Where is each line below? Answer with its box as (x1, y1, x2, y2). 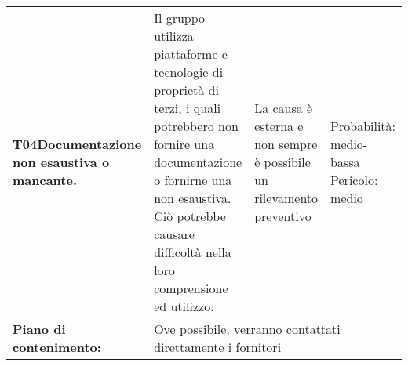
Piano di (13, 320, 66, 338)
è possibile (254, 153, 311, 171)
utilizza (154, 27, 194, 45)
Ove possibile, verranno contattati (154, 320, 341, 338)
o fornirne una (154, 171, 232, 189)
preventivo (254, 207, 311, 225)
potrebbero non (154, 117, 239, 135)
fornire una (154, 135, 215, 153)
